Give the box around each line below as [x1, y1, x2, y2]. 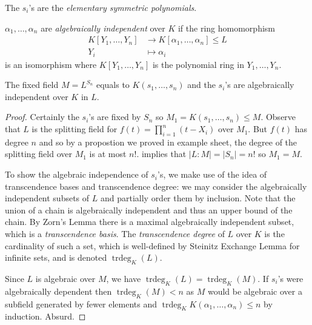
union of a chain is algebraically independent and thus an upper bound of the [5, 203, 293, 216]
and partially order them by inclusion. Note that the [100, 192, 296, 204]
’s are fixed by [88, 110, 141, 123]
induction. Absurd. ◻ [5, 310, 86, 323]
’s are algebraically [225, 78, 294, 91]
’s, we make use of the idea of [157, 168, 267, 181]
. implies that [136, 147, 187, 160]
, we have [106, 272, 141, 285]
